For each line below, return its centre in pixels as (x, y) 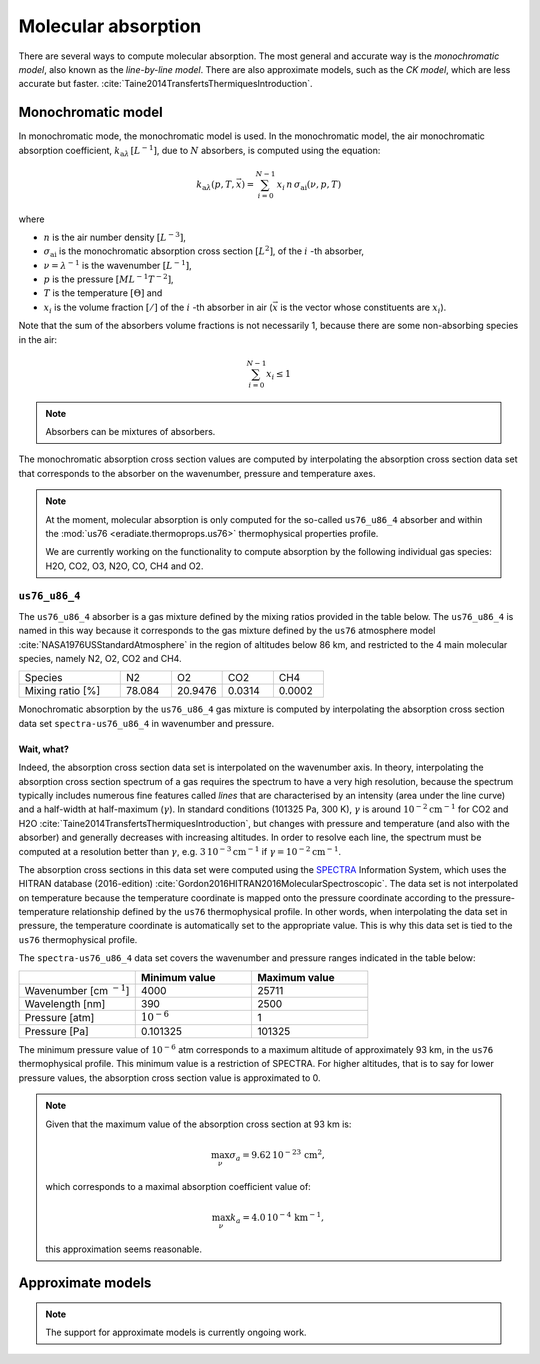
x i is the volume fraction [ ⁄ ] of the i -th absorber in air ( (158, 308)
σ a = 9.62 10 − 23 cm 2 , (277, 1155)
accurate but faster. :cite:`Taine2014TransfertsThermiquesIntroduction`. (166, 84)
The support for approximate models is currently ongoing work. (176, 1332)
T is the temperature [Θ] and (103, 293)
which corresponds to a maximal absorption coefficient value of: (178, 1186)
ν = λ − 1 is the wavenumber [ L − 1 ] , (117, 264)
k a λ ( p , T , (215, 185)
